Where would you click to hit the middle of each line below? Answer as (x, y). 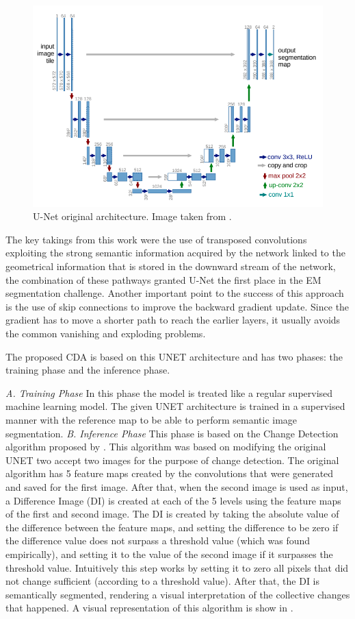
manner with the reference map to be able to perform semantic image (152, 420)
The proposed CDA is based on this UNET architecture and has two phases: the (174, 356)
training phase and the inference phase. (88, 370)
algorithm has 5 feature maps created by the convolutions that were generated (170, 473)
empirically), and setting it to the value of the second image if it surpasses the (169, 554)
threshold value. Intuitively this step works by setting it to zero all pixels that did (177, 567)
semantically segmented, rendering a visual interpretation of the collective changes (178, 594)
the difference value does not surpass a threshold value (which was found (158, 541)
